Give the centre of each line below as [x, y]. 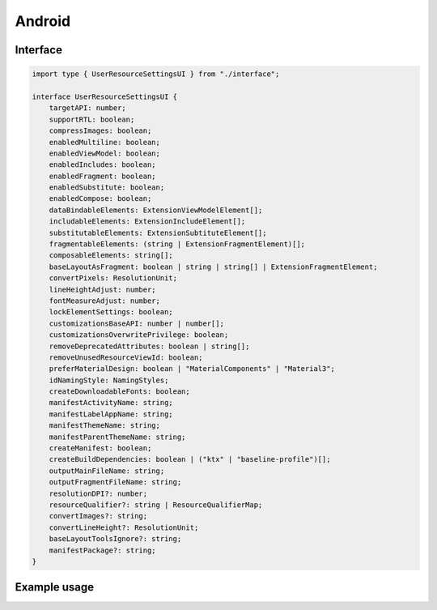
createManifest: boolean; [100, 448]
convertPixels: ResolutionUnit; [113, 278]
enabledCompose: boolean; [100, 199]
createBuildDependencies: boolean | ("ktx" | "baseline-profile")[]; [190, 459]
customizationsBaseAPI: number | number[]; [136, 323]
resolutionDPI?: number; [98, 493]
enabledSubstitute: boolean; [107, 188]
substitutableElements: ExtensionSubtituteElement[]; [158, 232]
